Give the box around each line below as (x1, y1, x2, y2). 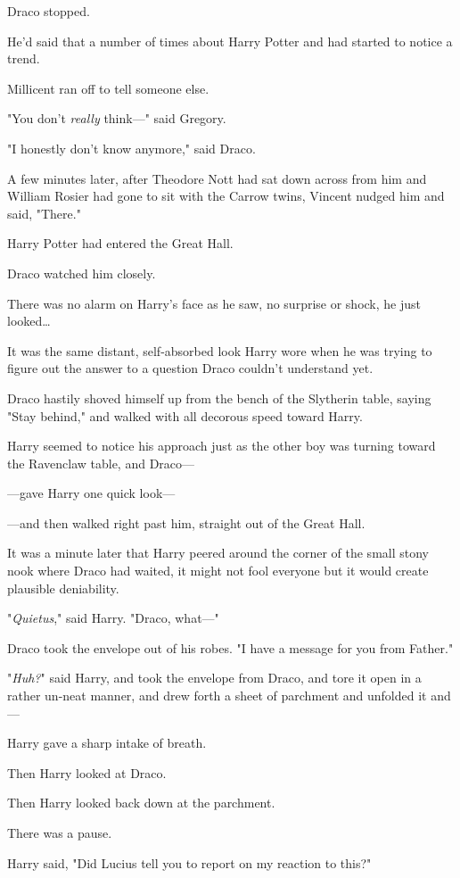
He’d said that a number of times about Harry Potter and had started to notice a (7, 31, 453, 50)
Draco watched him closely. (7, 263, 156, 282)
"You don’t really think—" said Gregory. (7, 109, 226, 128)
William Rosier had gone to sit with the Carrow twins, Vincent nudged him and (7, 186, 445, 205)
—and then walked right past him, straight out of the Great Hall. (7, 513, 366, 532)
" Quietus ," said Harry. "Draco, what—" (7, 609, 219, 627)
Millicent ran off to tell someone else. (7, 79, 209, 97)
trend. (7, 49, 40, 68)
